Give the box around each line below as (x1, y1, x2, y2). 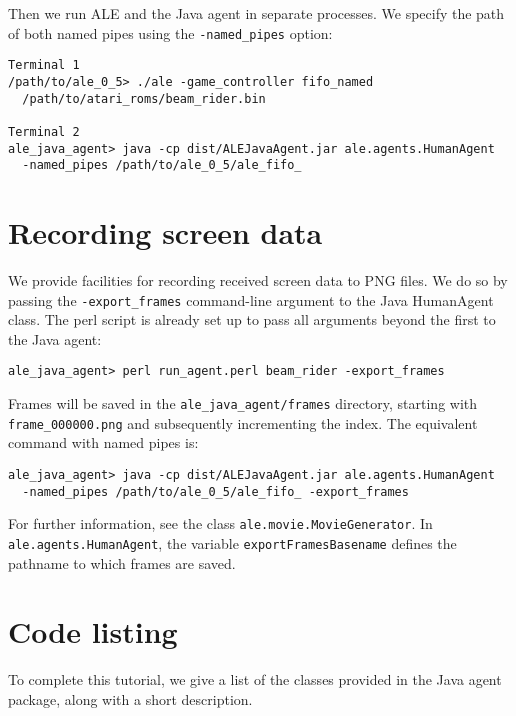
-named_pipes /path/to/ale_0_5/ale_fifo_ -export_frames (22, 484, 409, 499)
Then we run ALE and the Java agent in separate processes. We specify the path (8, 3, 505, 23)
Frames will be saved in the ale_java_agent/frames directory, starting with (8, 393, 478, 414)
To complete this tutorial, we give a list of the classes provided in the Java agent (8, 669, 502, 690)
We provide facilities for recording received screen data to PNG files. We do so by (8, 269, 508, 290)
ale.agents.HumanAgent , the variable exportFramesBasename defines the (8, 532, 457, 553)
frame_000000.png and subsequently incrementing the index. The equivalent (8, 412, 478, 433)
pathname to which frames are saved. (8, 552, 236, 573)
